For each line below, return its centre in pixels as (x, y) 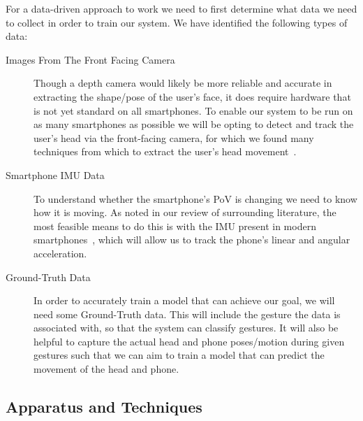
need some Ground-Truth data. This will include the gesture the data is (187, 314)
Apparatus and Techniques (104, 407)
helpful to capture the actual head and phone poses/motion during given (189, 341)
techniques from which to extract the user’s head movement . (165, 151)
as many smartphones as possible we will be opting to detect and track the (194, 124)
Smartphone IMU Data (55, 174)
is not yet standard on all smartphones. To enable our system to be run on (193, 110)
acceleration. (60, 253)
